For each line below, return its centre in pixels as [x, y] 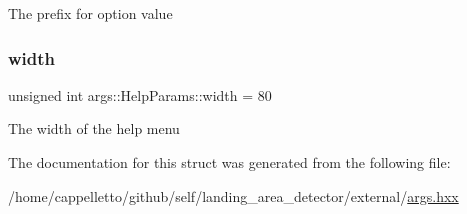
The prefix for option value [90, 13]
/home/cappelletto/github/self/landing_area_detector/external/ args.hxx [233, 195]
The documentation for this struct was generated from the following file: [229, 162]
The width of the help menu [94, 128]
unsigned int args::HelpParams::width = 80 [140, 94]
